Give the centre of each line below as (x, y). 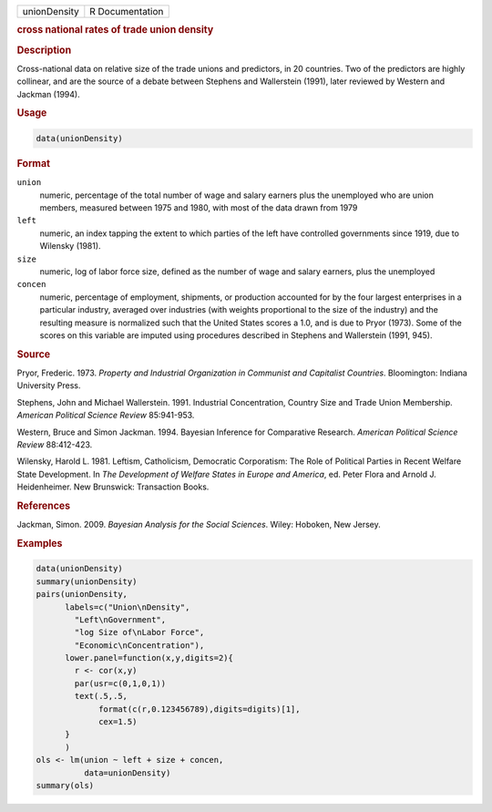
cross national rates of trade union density (115, 30)
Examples (40, 543)
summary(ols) (65, 785)
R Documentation (127, 11)
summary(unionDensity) (87, 581)
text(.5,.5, (101, 696)
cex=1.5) (118, 722)
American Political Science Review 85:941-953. (106, 416)
